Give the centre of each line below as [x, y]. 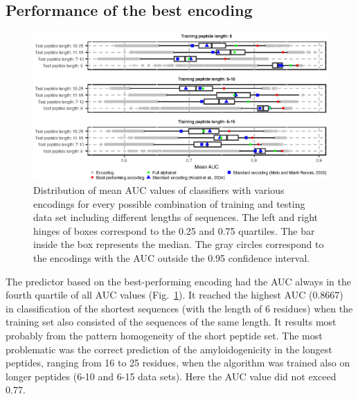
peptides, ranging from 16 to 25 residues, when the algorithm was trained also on [178, 363]
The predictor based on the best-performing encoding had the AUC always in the [178, 281]
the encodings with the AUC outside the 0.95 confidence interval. [172, 258]
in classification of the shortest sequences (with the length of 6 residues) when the [179, 308]
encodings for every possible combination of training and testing [169, 203]
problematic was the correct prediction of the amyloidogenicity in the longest [169, 349]
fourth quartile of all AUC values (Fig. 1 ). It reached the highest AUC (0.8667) [174, 295]
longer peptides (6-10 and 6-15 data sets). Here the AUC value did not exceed [171, 376]
